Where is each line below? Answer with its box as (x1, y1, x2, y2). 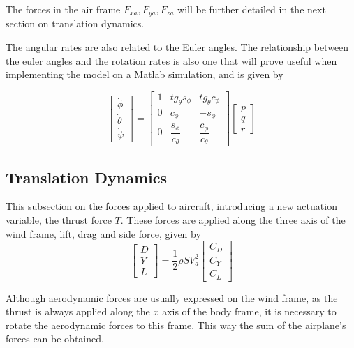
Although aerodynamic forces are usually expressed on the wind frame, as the (6, 290, 338, 305)
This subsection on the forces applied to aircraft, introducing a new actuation (6, 199, 337, 213)
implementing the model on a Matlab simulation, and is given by (6, 67, 283, 82)
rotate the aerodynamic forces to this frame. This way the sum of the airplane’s (6, 317, 346, 332)
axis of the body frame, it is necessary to (162, 304, 337, 319)
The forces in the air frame (6, 2, 121, 16)
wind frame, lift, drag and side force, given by (6, 226, 201, 241)
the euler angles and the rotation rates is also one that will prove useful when (6, 53, 337, 68)
